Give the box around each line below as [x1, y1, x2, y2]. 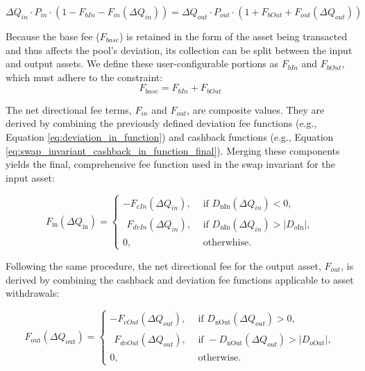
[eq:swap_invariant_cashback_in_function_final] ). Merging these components [6, 143, 340, 157]
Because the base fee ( [6, 29, 100, 43]
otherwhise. [203, 237, 252, 248]
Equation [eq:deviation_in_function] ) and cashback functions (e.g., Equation [6, 130, 334, 144]
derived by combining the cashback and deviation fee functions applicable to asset [6, 272, 354, 286]
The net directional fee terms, [6, 102, 132, 117]
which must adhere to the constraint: [6, 69, 163, 84]
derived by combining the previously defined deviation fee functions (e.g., [6, 116, 317, 130]
